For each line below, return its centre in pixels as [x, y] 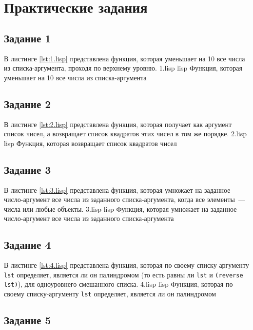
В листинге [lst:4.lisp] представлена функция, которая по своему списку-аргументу [126, 265]
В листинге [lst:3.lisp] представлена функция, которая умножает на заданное [117, 190]
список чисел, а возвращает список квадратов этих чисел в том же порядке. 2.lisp [125, 134]
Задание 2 [28, 103]
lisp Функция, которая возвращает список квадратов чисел [90, 143]
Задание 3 [28, 169]
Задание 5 [28, 320]
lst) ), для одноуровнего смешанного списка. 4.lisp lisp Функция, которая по [118, 284]
